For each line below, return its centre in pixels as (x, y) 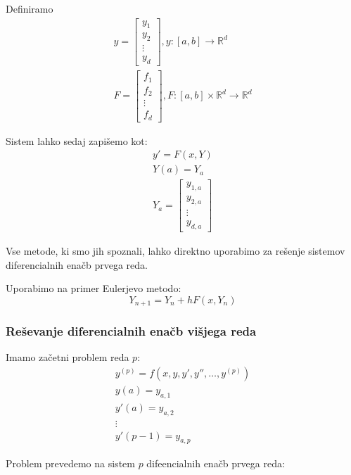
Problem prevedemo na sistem (70, 463)
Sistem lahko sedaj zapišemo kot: (77, 140)
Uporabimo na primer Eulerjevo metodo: (94, 288)
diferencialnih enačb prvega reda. (77, 264)
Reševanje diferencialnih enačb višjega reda (131, 331)
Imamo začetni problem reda (68, 357)
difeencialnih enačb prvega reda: (216, 463)
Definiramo (30, 8)
